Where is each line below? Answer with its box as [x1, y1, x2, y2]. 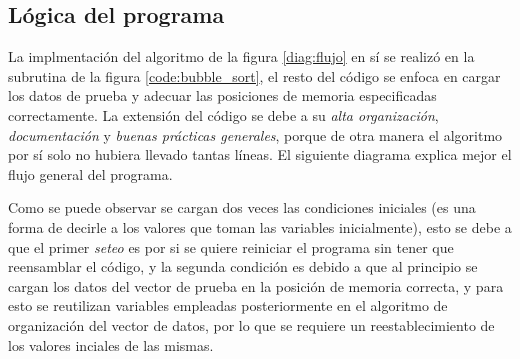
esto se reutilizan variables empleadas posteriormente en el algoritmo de [8, 295, 448, 316]
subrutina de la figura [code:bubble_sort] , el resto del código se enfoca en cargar [8, 65, 501, 86]
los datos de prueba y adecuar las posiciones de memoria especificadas [8, 85, 437, 106]
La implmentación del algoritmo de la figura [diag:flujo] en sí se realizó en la [8, 46, 475, 67]
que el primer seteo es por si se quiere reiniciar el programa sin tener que [8, 236, 454, 257]
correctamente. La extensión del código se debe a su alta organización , [8, 104, 439, 125]
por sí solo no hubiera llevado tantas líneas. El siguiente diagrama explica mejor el [8, 144, 512, 165]
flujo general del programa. [8, 163, 173, 184]
